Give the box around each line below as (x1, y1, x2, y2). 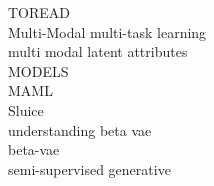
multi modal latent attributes (8, 41, 188, 62)
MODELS (8, 60, 69, 81)
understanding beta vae (8, 119, 152, 140)
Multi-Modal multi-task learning (8, 21, 207, 42)
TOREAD (8, 2, 71, 22)
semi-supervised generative (8, 158, 171, 179)
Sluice (8, 99, 44, 120)
